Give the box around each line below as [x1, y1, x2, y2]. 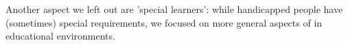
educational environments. [5, 29, 115, 43]
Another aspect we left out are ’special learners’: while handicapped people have [5, 2, 343, 16]
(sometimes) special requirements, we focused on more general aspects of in [5, 15, 323, 29]
